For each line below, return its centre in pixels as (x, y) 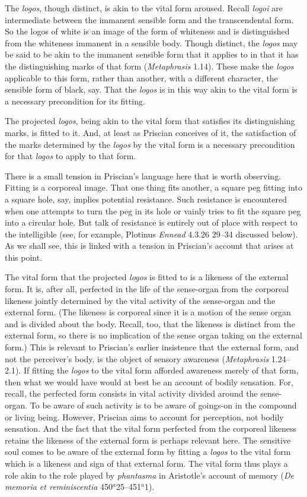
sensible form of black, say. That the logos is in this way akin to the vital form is (151, 89)
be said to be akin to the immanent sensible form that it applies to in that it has (152, 54)
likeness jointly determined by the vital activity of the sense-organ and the (140, 300)
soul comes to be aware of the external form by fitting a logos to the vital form (148, 452)
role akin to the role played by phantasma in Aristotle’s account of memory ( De (149, 475)
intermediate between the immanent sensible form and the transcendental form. (149, 19)
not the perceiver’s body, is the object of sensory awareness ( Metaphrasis (137, 358)
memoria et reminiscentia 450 (59, 487)
